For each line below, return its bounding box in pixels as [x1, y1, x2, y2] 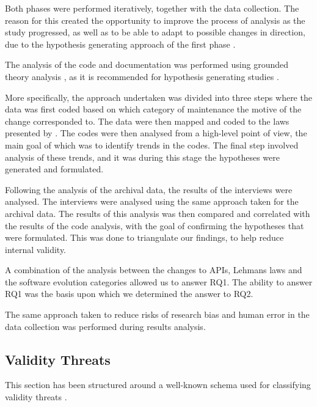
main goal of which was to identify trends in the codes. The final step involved [5, 138, 299, 151]
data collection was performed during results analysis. [5, 320, 206, 332]
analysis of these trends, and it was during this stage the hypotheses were [5, 150, 280, 163]
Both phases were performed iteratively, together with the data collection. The [5, 2, 299, 14]
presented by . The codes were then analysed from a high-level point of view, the [5, 127, 307, 139]
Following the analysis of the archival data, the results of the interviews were [5, 183, 293, 196]
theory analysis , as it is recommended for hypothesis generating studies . [5, 70, 279, 82]
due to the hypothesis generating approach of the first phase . [5, 37, 236, 50]
